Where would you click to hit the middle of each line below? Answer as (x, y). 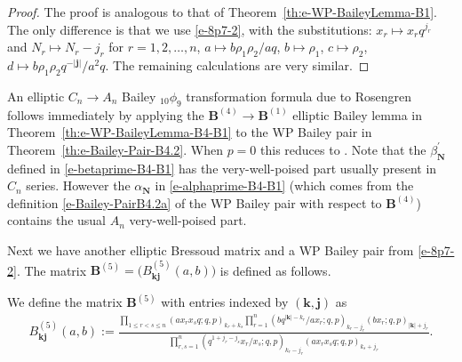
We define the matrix (65, 302)
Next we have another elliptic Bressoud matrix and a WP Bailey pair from (211, 249)
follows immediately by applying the (106, 114)
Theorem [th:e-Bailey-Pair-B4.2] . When (115, 149)
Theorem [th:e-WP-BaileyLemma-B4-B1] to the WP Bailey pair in (190, 132)
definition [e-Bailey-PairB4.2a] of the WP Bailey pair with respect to (195, 202)
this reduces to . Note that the (343, 149)
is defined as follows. (275, 270)
